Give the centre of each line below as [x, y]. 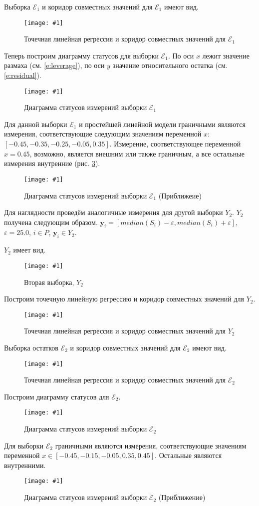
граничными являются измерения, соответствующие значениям [151, 445]
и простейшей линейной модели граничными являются [162, 124]
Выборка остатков [31, 347]
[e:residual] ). [23, 75]
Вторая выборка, [49, 282]
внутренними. [25, 465]
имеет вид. [29, 250]
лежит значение [226, 55]
